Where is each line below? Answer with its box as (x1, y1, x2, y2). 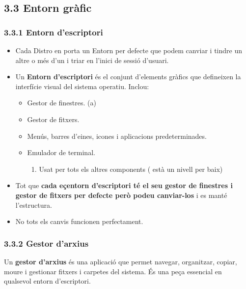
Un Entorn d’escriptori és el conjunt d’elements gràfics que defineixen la (15, 71, 241, 82)
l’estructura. (15, 199, 52, 210)
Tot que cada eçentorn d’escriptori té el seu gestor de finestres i (15, 180, 233, 191)
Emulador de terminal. (27, 147, 95, 158)
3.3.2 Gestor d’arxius (4, 237, 89, 249)
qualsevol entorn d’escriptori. (4, 276, 91, 286)
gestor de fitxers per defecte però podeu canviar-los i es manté (15, 190, 227, 200)
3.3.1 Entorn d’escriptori (4, 26, 103, 38)
